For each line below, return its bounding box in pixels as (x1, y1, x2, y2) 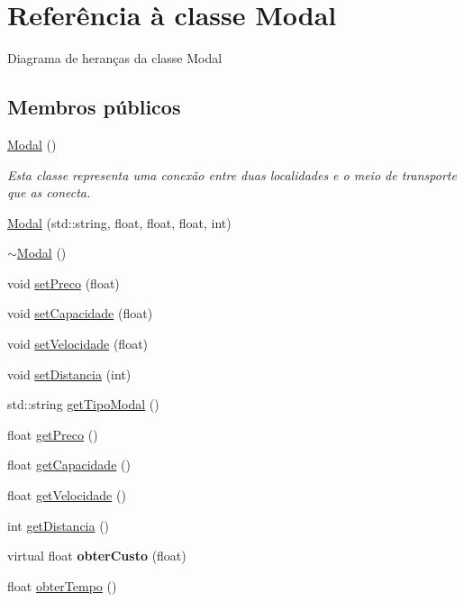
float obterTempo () (7, 576, 117, 595)
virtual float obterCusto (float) (7, 546, 187, 565)
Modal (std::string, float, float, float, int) (7, 213, 232, 232)
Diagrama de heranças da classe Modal (7, 49, 223, 68)
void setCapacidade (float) (7, 304, 153, 323)
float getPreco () (7, 424, 98, 443)
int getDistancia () (7, 515, 110, 534)
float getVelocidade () (7, 486, 126, 505)
